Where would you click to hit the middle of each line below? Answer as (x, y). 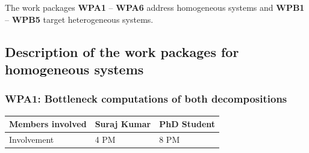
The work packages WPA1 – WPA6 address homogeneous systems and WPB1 (155, 7)
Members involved (48, 124)
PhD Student (187, 124)
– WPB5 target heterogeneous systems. (79, 19)
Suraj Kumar (123, 124)
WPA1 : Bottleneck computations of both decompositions (146, 99)
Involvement (32, 139)
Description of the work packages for (122, 51)
